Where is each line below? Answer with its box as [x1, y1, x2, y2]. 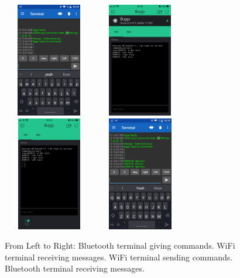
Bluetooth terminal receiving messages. [5, 262, 145, 274]
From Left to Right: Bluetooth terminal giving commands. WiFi [5, 239, 235, 252]
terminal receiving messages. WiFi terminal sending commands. [5, 250, 233, 263]
